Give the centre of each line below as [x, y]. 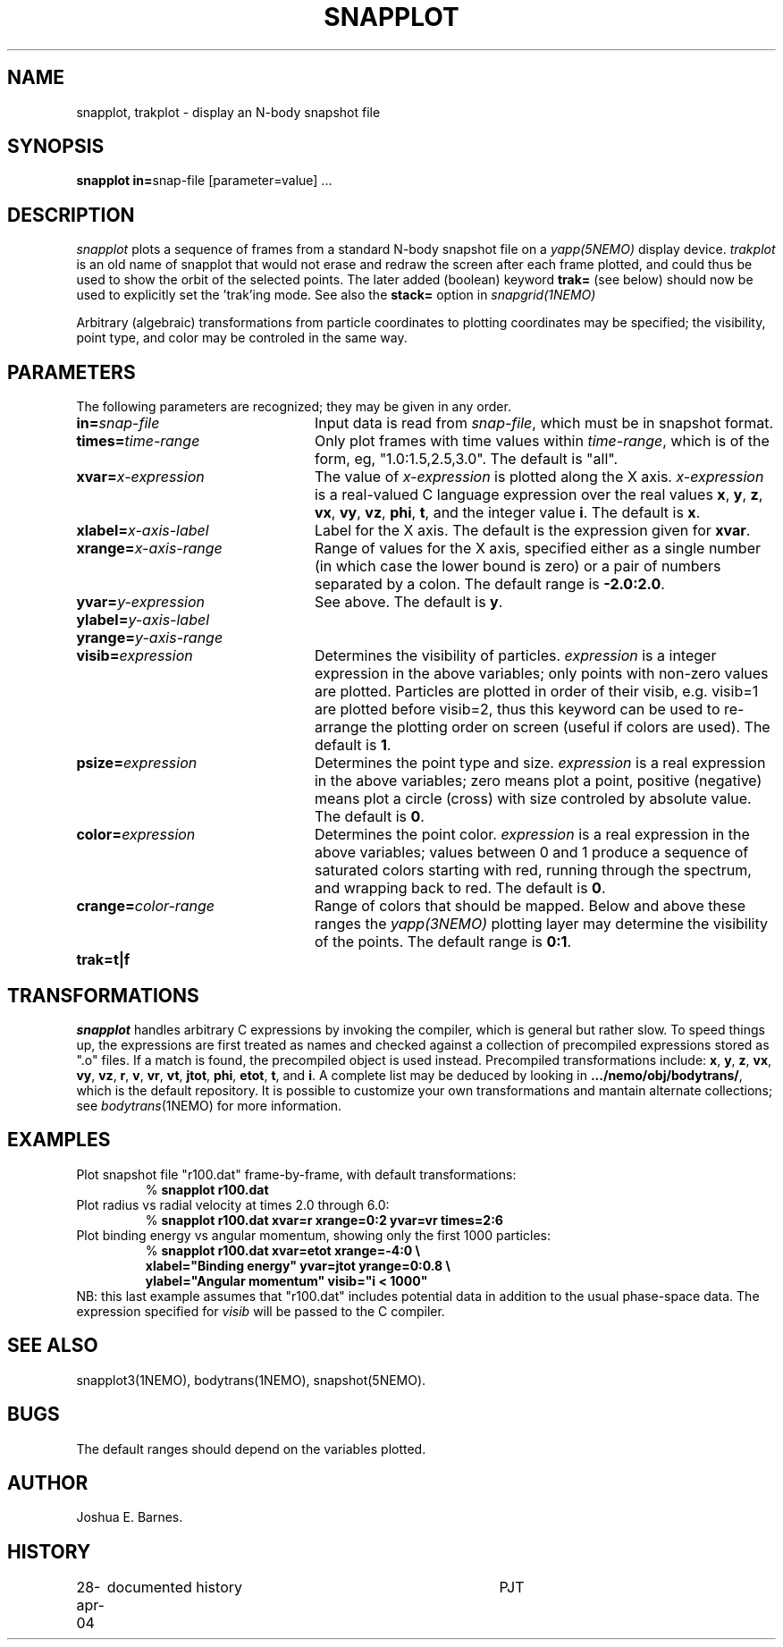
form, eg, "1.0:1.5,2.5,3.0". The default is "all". [466, 459]
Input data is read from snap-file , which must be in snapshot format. [544, 423]
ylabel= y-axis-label [143, 620]
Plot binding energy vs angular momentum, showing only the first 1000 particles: [313, 1235]
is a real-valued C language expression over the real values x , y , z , [539, 495]
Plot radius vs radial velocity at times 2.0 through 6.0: [233, 1204]
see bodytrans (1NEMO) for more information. [209, 1105]
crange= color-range [145, 906]
